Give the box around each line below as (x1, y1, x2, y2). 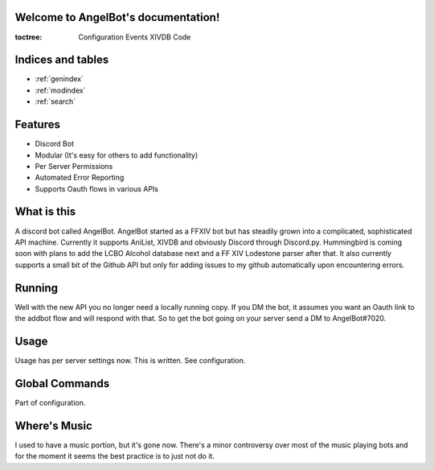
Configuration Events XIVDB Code (78, 32, 191, 42)
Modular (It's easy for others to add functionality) (35, 150, 199, 160)
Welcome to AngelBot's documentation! (14, 10, 220, 24)
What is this (14, 205, 76, 219)
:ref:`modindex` (35, 85, 86, 95)
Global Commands (14, 377, 110, 390)
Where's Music (14, 418, 92, 432)
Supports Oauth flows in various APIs (35, 183, 159, 193)
